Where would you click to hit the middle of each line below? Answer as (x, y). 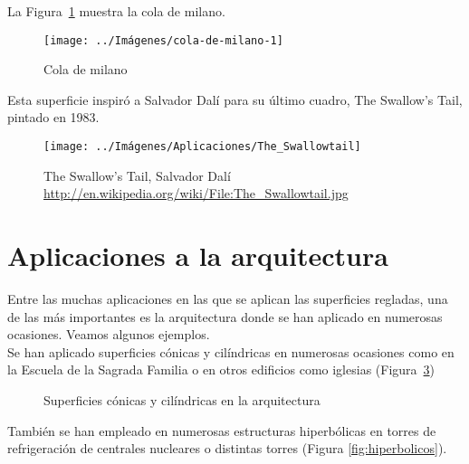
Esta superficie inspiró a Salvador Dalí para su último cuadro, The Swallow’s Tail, (235, 99)
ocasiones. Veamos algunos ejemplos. (109, 334)
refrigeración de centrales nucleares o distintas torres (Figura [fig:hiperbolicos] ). (227, 448)
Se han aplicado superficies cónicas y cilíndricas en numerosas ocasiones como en (231, 351)
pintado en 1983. (53, 117)
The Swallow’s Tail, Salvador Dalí (137, 175)
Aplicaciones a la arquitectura (198, 256)
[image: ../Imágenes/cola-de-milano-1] (163, 40)
